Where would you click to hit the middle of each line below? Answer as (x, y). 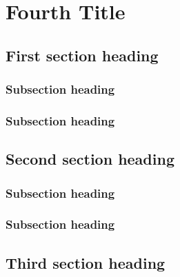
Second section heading (90, 159)
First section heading (82, 55)
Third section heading (86, 262)
